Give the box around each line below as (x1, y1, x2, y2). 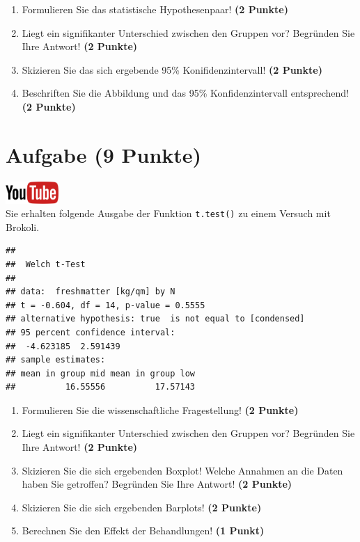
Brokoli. (6, 219, 40, 234)
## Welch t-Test (6, 259, 86, 269)
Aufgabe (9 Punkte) (6, 140, 202, 168)
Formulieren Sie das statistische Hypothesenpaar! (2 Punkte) (22, 2, 288, 16)
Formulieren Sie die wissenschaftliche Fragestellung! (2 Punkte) (22, 402, 299, 417)
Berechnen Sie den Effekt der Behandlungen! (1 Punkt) (22, 523, 265, 538)
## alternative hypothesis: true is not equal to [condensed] (6, 314, 305, 324)
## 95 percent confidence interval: (6, 327, 175, 337)
